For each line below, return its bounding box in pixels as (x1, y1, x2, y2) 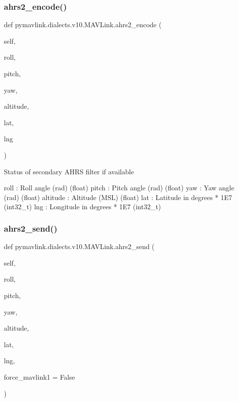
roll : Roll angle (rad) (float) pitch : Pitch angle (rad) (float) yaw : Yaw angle (4, 183, 235, 193)
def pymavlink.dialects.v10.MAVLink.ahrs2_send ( (4, 241, 155, 251)
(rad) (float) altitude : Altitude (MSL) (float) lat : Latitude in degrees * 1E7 (4, 192, 232, 202)
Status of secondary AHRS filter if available (4, 166, 134, 176)
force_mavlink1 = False (4, 371, 75, 382)
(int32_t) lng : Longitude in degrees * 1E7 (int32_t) (4, 201, 161, 212)
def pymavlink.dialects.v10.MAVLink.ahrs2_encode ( (4, 19, 162, 30)
